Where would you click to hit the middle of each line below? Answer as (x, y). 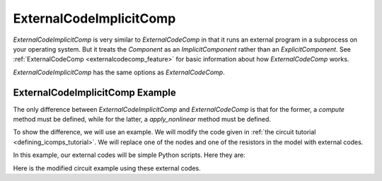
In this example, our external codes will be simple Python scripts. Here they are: (129, 155)
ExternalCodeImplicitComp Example (94, 92)
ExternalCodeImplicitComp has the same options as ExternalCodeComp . (119, 72)
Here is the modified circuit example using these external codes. (107, 168)
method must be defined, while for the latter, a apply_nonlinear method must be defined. (142, 119)
